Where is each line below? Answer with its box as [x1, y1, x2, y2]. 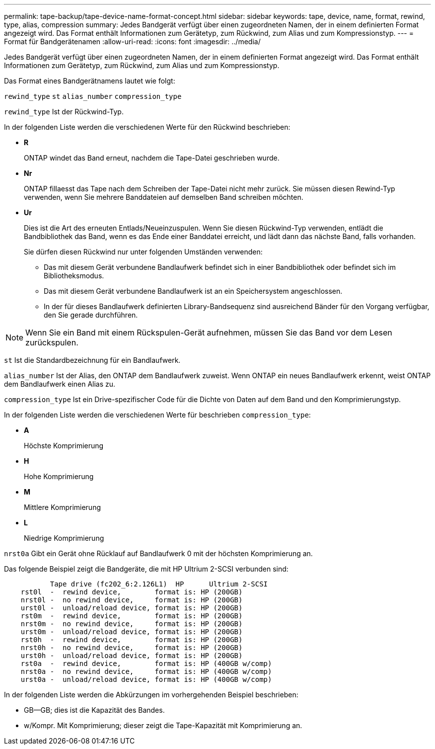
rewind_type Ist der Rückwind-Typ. [4, 107, 124, 116]
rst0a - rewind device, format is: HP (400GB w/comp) [20, 660, 272, 667]
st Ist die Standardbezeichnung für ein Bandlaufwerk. [4, 356, 181, 364]
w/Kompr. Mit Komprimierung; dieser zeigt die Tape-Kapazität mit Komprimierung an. [24, 721, 302, 730]
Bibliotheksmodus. [44, 271, 104, 280]
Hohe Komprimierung [24, 472, 94, 481]
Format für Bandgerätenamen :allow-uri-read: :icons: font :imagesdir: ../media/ [4, 37, 261, 46]
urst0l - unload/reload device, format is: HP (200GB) [20, 604, 243, 612]
